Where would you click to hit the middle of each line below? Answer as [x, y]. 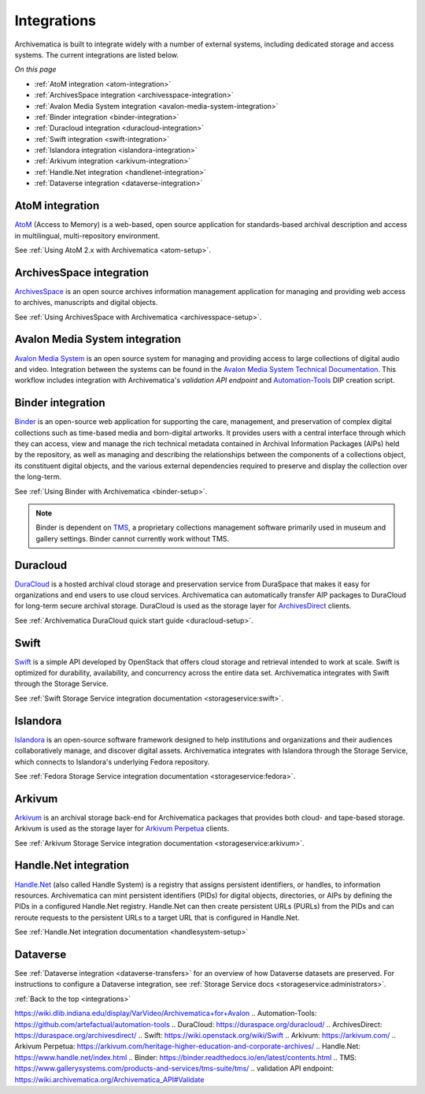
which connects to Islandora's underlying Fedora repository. [112, 761]
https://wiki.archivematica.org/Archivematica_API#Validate [109, 1079]
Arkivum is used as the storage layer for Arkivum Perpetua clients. [122, 828]
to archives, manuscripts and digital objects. [86, 303]
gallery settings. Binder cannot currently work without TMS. [133, 538]
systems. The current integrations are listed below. [97, 54]
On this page [35, 69]
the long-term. [38, 477]
